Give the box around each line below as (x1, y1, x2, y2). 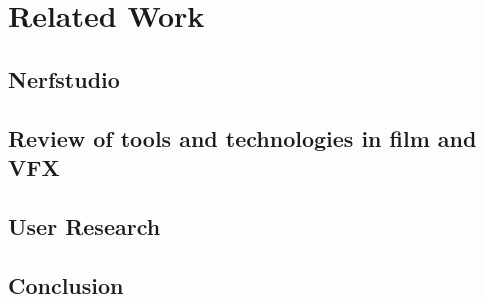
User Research (8, 210, 161, 241)
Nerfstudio (8, 63, 120, 94)
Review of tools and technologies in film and (8, 122, 477, 153)
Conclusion (8, 269, 124, 300)
